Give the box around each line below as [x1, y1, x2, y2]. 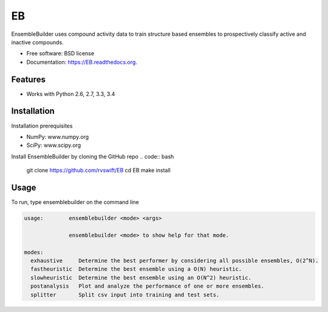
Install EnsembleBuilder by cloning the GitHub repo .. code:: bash [11, 152, 174, 160]
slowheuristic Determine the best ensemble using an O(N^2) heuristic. [30, 274, 252, 281]
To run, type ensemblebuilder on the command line [11, 198, 139, 206]
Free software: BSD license [26, 50, 94, 57]
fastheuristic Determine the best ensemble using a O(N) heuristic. [30, 266, 242, 273]
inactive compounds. [11, 38, 64, 46]
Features [11, 74, 46, 84]
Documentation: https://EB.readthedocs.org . [26, 58, 138, 66]
